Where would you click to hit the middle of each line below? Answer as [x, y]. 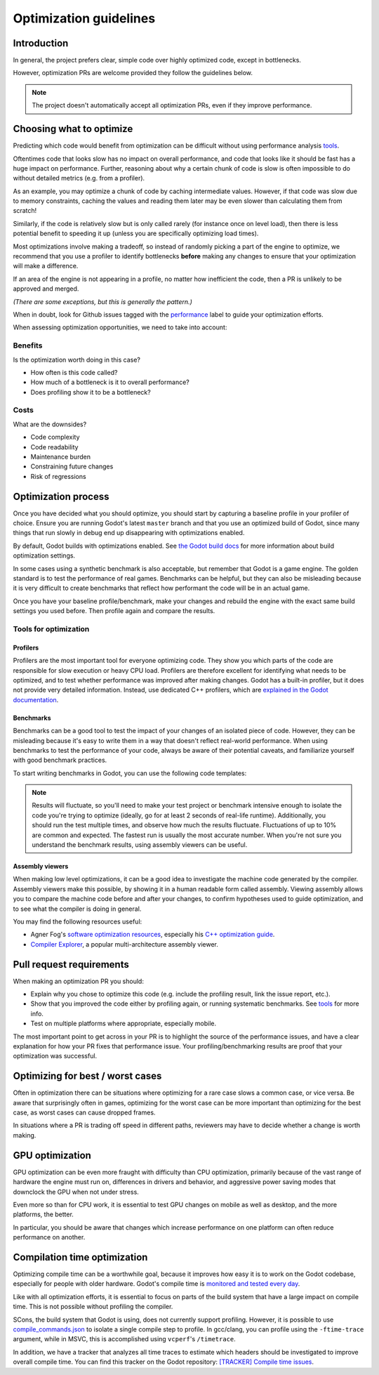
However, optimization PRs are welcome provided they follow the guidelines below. [133, 73]
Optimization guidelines [84, 18]
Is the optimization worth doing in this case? [77, 360]
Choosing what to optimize [73, 129]
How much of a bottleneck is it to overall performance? [110, 382]
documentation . [36, 699]
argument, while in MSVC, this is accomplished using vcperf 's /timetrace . [125, 1339]
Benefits [28, 346]
